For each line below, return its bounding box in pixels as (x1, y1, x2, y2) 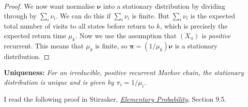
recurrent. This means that (4, 40, 84, 50)
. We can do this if (56, 10, 111, 20)
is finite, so (95, 40, 127, 50)
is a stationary (175, 40, 217, 50)
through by (4, 10, 37, 20)
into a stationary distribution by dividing (103, 1, 225, 11)
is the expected (190, 10, 235, 20)
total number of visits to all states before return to (4, 21, 155, 31)
